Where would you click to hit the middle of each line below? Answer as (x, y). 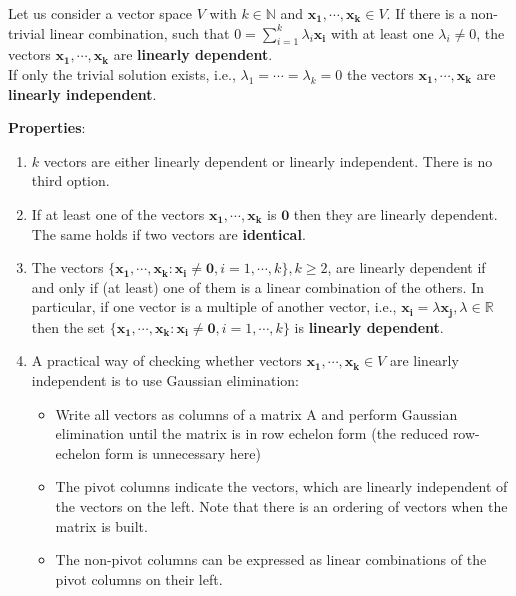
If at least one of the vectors (118, 213)
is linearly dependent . (369, 326)
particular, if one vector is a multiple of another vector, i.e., (214, 306)
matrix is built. (101, 525)
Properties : (47, 127)
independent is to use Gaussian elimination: (165, 379)
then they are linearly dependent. (395, 213)
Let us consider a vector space (100, 13)
